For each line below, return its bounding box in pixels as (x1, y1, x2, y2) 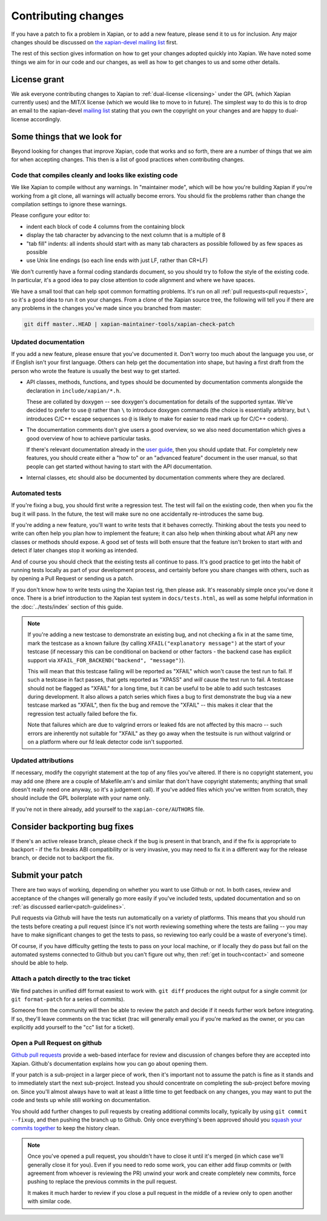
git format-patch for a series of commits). (11, 995, 125, 1003)
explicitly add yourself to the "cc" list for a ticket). (11, 1024, 135, 1031)
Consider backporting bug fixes (11, 821, 134, 832)
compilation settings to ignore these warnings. (11, 201, 127, 208)
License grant (11, 74, 65, 84)
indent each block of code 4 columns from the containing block (26, 223, 185, 230)
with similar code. (27, 1198, 72, 1205)
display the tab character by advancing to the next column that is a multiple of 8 (26, 231, 226, 239)
